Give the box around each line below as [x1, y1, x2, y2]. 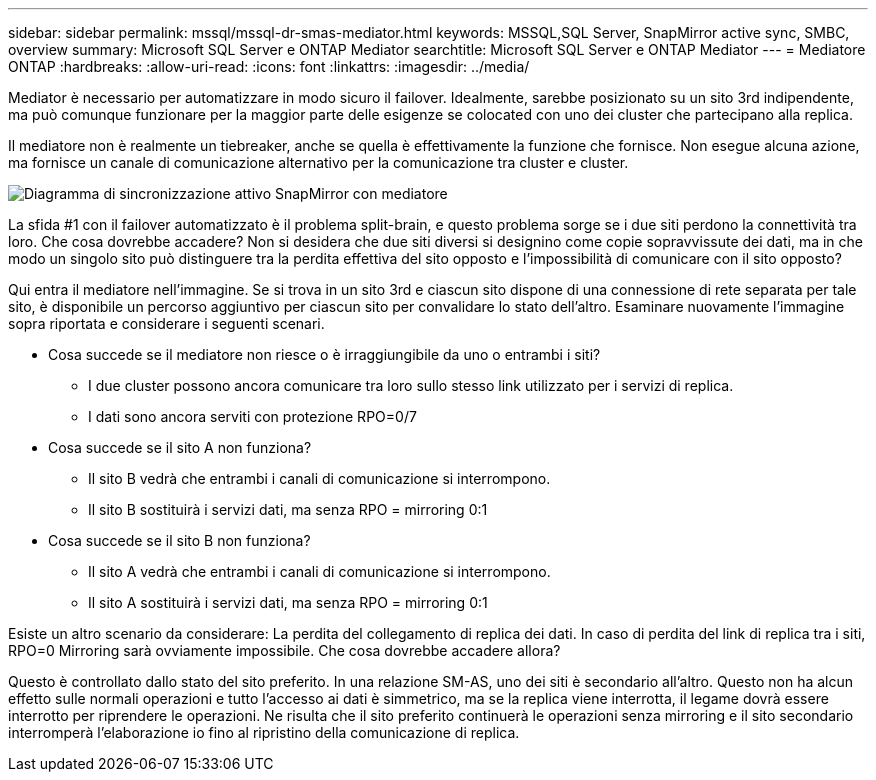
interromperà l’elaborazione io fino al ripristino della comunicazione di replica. [8, 724, 520, 741]
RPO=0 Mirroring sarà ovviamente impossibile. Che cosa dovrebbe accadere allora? [8, 642, 561, 659]
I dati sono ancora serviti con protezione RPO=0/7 [88, 408, 417, 425]
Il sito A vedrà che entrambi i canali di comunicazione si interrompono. [88, 563, 551, 580]
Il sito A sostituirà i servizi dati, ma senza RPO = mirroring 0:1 [88, 594, 488, 611]
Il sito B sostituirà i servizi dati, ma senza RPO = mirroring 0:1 [88, 501, 488, 518]
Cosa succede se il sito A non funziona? [48, 439, 312, 456]
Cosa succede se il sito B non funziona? [48, 532, 311, 549]
